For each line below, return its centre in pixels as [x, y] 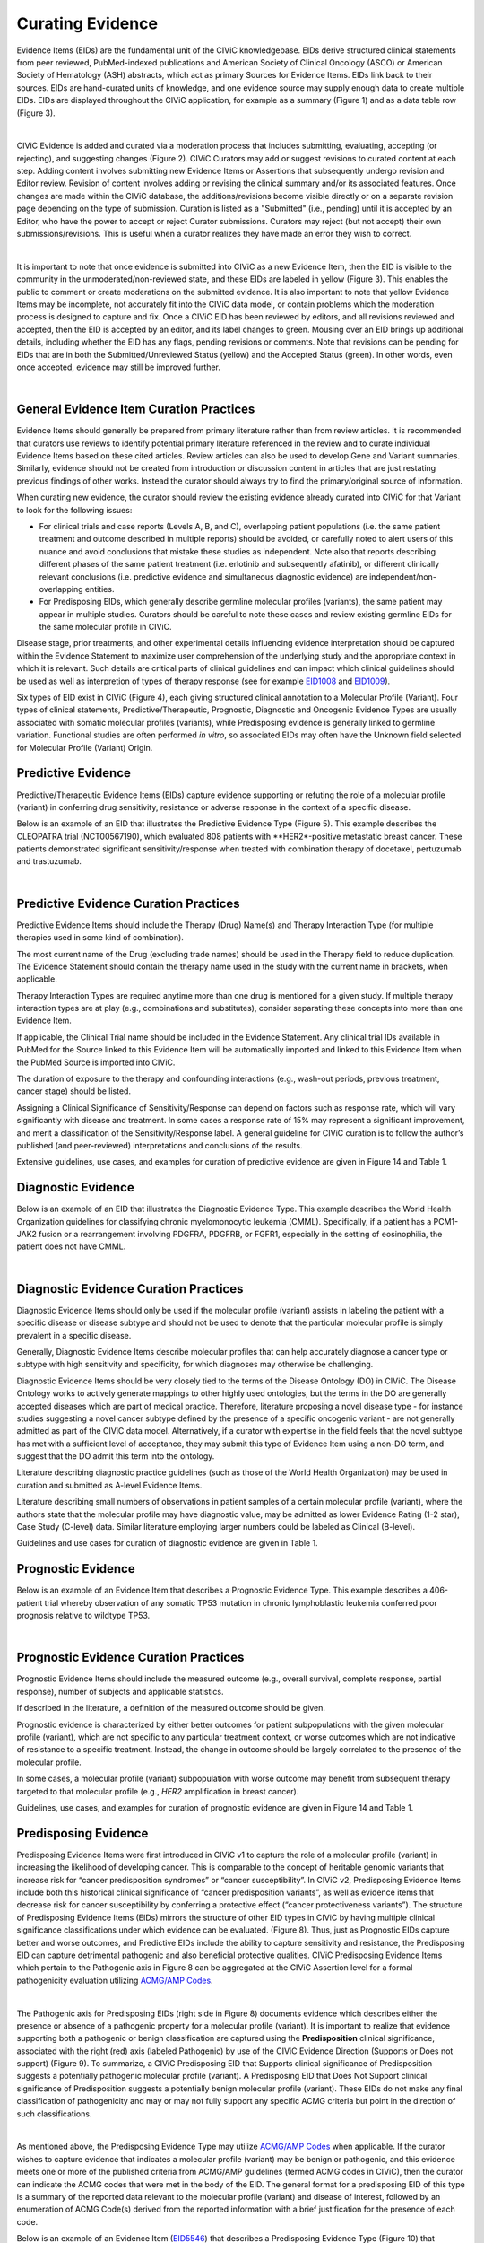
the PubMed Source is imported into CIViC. [96, 1062]
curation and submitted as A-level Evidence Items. [109, 1485]
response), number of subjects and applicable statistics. [120, 1691]
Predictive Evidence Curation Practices [129, 903]
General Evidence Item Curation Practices [136, 410]
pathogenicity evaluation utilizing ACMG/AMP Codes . [115, 1980]
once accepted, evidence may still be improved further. [119, 367]
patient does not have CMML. [71, 1246]
